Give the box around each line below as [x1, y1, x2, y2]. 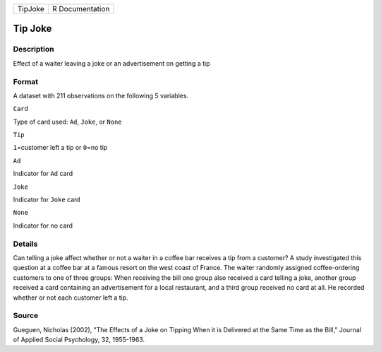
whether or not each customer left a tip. [13, 293, 128, 302]
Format [13, 76, 39, 86]
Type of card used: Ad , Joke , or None [13, 117, 122, 126]
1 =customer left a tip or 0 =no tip [13, 143, 108, 152]
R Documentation [52, 4, 110, 13]
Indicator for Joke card [13, 195, 80, 204]
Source [13, 311, 39, 321]
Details [13, 239, 38, 249]
